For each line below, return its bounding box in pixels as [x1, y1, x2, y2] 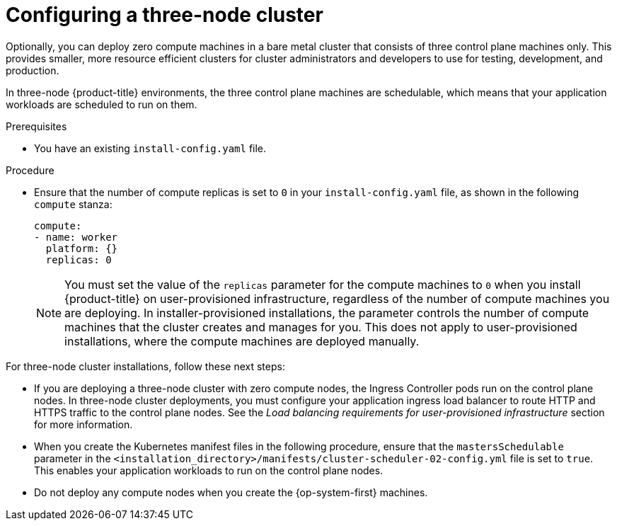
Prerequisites [6, 120, 67, 132]
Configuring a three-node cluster [6, 3, 323, 27]
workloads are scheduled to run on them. [6, 98, 197, 110]
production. [6, 64, 59, 76]
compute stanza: [34, 198, 113, 210]
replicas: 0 [45, 253, 112, 265]
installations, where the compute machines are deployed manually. [64, 333, 420, 348]
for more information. [34, 418, 133, 430]
